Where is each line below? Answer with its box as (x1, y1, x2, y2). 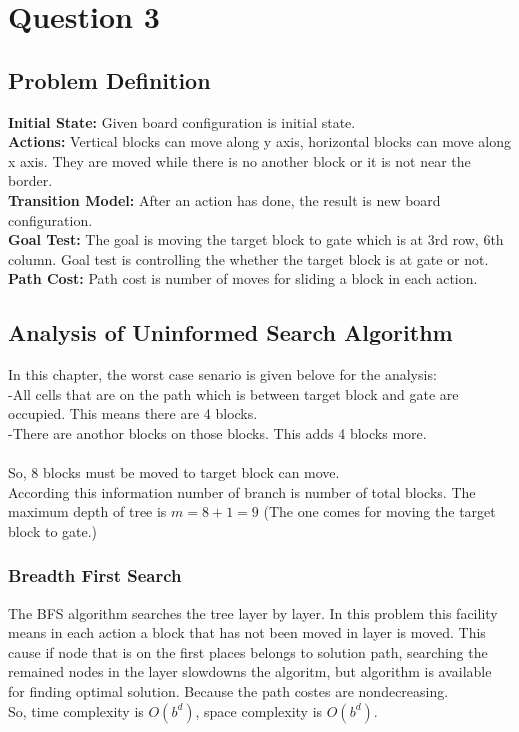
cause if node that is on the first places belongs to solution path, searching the (8, 641, 488, 662)
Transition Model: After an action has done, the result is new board (8, 189, 441, 210)
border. (8, 170, 53, 191)
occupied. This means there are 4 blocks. (8, 403, 258, 424)
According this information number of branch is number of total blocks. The (8, 481, 476, 502)
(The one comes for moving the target (263, 501, 496, 522)
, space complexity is (195, 700, 323, 721)
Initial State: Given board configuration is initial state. (8, 111, 356, 132)
